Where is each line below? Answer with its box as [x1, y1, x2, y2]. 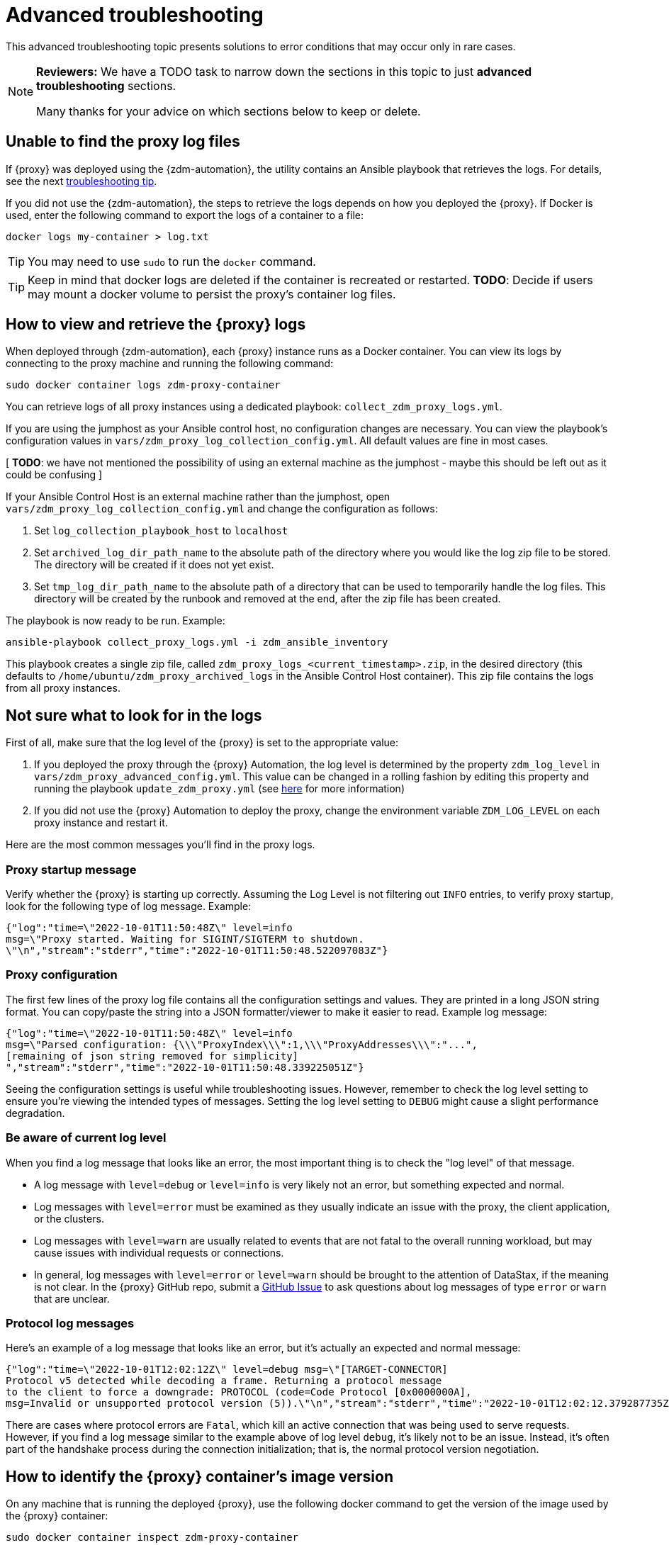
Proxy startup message [6, 862, 137, 877]
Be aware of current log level [6, 1130, 167, 1145]
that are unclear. [34, 1292, 110, 1305]
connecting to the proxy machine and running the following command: [6, 357, 334, 370]
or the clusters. [34, 1212, 104, 1225]
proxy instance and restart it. [34, 816, 168, 829]
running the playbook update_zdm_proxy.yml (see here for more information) [34, 782, 405, 795]
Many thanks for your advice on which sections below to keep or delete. [36, 103, 421, 118]
